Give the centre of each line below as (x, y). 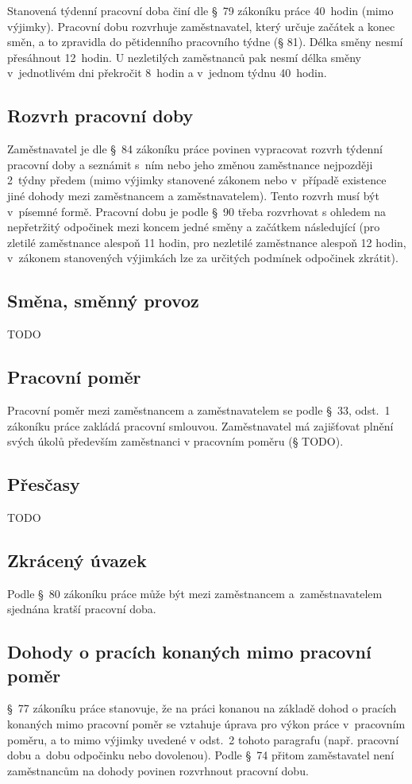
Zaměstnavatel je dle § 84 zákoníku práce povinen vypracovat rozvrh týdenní (195, 149)
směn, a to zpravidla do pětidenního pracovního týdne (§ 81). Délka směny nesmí (205, 42)
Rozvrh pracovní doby (100, 116)
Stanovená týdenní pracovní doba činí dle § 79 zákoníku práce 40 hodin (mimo (200, 10)
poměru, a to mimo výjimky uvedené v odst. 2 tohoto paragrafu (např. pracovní (203, 739)
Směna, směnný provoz (103, 301)
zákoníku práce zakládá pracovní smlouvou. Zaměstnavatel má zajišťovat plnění (200, 425)
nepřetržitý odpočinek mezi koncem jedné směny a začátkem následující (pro (194, 227)
